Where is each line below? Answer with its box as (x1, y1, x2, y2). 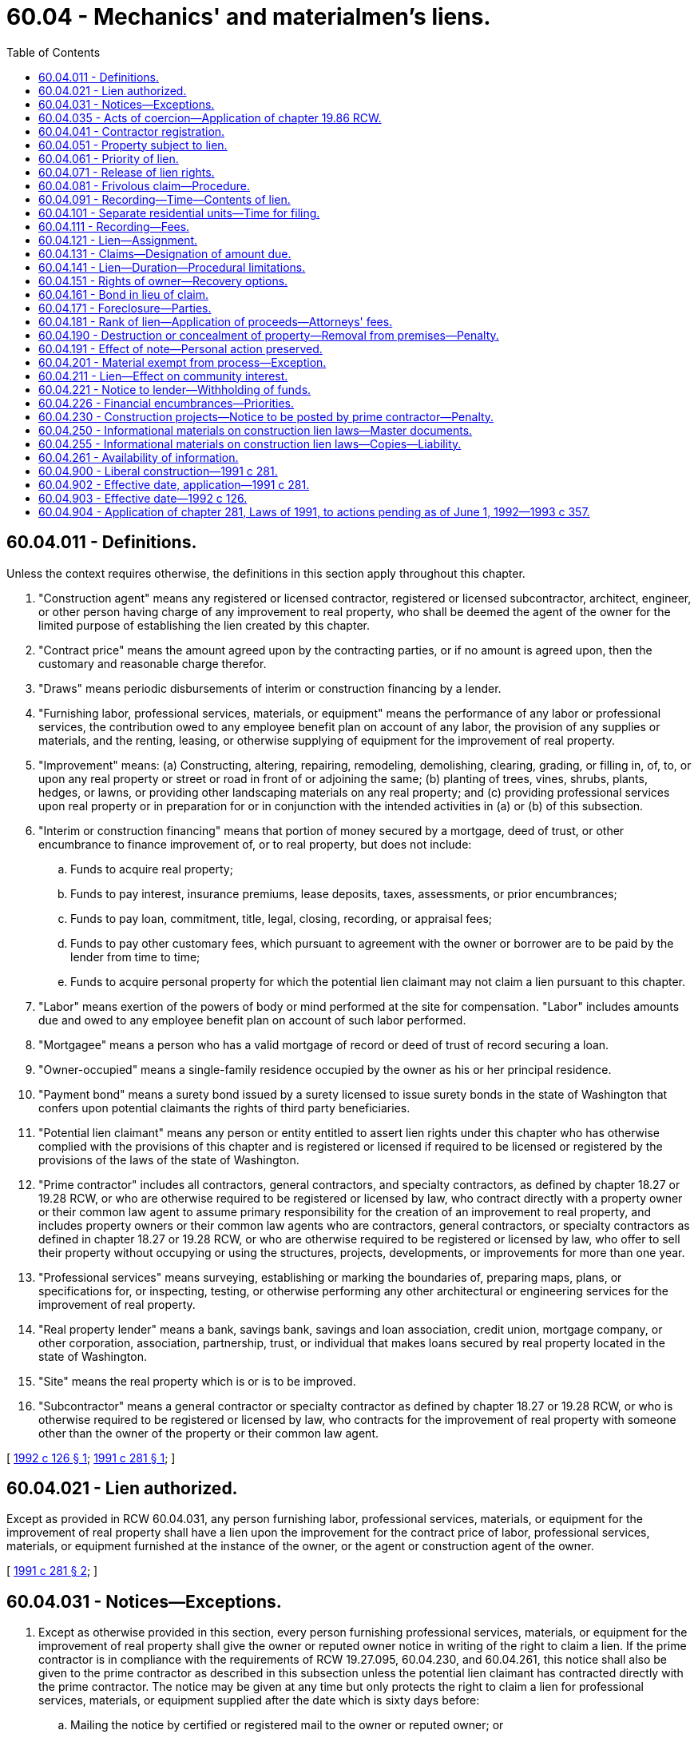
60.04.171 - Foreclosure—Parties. (38, 300, 212, 315)
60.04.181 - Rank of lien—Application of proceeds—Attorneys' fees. (38, 314, 393, 328)
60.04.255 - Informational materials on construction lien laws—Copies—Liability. (38, 436, 462, 451)
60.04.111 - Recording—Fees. (38, 219, 190, 233)
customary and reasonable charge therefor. (38, 656, 267, 670)
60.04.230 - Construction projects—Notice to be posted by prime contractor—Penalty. (38, 409, 494, 424)
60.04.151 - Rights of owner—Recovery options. (38, 273, 288, 288)
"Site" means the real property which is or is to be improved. (38, 1374, 356, 1388)
